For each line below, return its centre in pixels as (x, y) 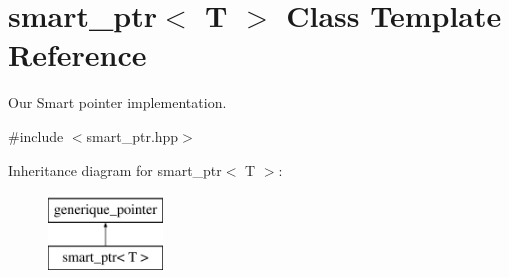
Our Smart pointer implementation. (117, 102)
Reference (77, 54)
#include (36, 135)
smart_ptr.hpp (132, 135)
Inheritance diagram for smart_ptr (115, 169)
